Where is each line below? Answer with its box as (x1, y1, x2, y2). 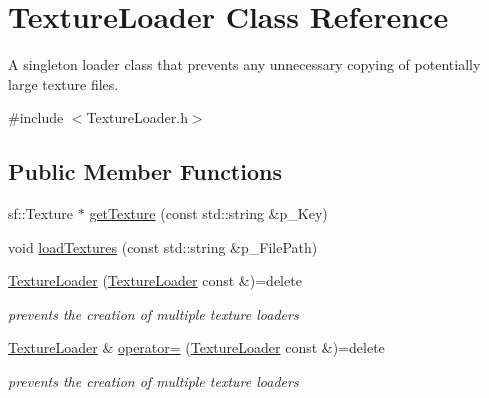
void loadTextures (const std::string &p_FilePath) (8, 236, 318, 257)
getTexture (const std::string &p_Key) (89, 203, 328, 224)
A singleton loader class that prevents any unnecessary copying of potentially (8, 54, 481, 75)
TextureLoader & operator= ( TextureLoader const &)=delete (8, 337, 385, 358)
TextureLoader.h (86, 107, 188, 128)
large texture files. (8, 73, 119, 94)
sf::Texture (8, 203, 74, 224)
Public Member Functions (8, 156, 282, 187)
